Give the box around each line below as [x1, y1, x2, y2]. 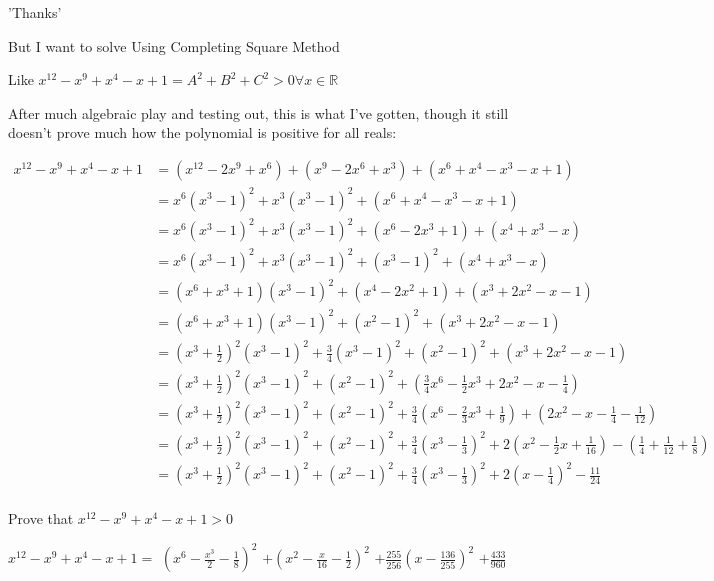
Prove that [8, 508, 74, 529]
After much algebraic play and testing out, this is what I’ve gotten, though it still [8, 102, 509, 123]
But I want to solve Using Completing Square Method [8, 35, 340, 56]
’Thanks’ [8, 2, 62, 22]
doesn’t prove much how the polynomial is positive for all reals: [8, 122, 397, 143]
